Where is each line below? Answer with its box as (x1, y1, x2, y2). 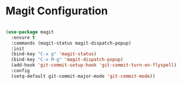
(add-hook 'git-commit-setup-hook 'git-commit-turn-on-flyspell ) (11, 62, 177, 68)
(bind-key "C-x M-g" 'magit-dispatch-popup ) (11, 56, 124, 63)
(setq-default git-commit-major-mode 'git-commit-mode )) (11, 73, 156, 79)
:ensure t (11, 34, 35, 40)
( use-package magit (5, 29, 54, 35)
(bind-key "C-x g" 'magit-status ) (11, 51, 97, 57)
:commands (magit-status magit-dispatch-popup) (11, 40, 132, 46)
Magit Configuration (5, 4, 108, 18)
